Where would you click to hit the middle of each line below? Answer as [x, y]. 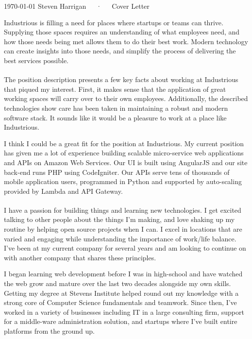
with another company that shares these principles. [80, 257]
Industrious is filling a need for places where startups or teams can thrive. [114, 22]
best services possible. [36, 60]
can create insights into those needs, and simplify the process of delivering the [120, 51]
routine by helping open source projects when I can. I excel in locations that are [123, 229]
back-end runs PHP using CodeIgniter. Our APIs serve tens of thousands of [117, 172]
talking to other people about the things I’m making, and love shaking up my [119, 219]
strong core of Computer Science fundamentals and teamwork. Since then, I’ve [120, 302]
